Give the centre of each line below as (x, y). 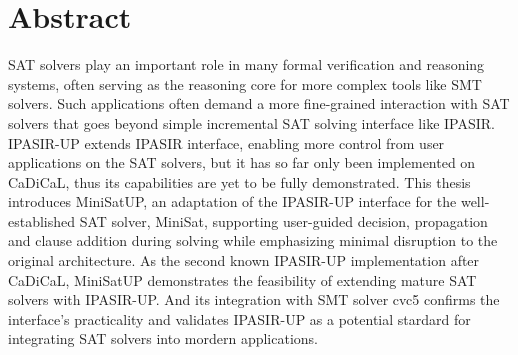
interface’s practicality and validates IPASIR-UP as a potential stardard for (239, 318)
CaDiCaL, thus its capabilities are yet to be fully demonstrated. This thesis (239, 181)
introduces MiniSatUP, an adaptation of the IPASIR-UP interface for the (232, 201)
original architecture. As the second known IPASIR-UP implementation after (244, 260)
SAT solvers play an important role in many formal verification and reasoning (246, 64)
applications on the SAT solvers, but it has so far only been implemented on (242, 162)
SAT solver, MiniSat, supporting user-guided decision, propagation (283, 220)
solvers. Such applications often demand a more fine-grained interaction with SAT (259, 103)
